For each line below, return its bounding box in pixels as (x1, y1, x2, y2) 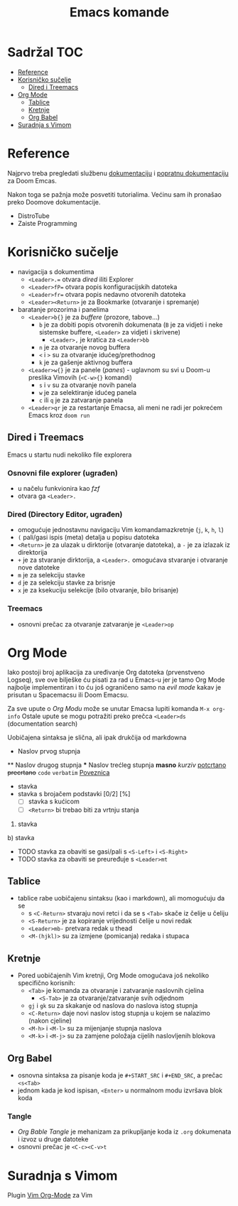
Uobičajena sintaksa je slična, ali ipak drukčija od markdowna (7, 733, 187, 742)
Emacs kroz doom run (28, 411, 90, 419)
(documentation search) (7, 719, 78, 728)
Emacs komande (70, 4, 169, 21)
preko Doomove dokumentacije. (7, 197, 101, 206)
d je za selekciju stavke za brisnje (17, 578, 116, 587)
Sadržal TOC (7, 44, 84, 60)
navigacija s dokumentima (17, 267, 94, 276)
